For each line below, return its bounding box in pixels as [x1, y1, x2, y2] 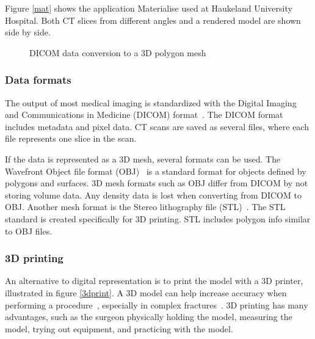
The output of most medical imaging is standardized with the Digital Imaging [5, 96, 297, 109]
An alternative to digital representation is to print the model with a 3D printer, [5, 274, 303, 287]
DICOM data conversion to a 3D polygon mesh [29, 46, 206, 59]
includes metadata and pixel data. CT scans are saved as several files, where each [5, 120, 309, 133]
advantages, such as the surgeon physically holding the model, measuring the [5, 310, 292, 323]
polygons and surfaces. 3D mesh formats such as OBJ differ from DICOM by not [5, 177, 308, 189]
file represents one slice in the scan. [5, 132, 137, 145]
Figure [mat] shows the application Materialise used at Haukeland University [5, 2, 292, 14]
